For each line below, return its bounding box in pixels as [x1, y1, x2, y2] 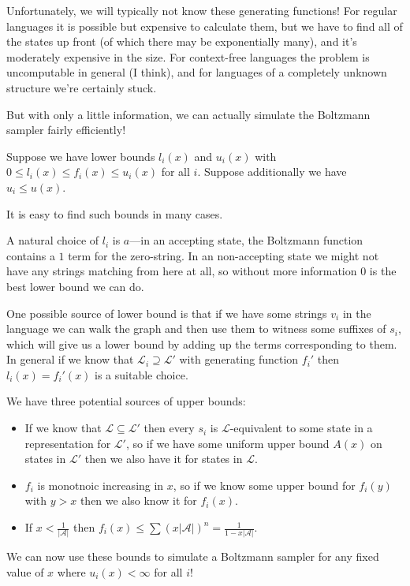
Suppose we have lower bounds [6, 147, 155, 164]
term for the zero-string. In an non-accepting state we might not [68, 247, 379, 263]
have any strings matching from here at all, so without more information [6, 263, 357, 279]
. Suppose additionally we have [197, 163, 347, 180]
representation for [24, 435, 111, 451]
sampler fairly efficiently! [6, 121, 126, 138]
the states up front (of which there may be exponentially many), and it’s [6, 33, 357, 50]
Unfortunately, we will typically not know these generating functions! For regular [6, 2, 397, 18]
